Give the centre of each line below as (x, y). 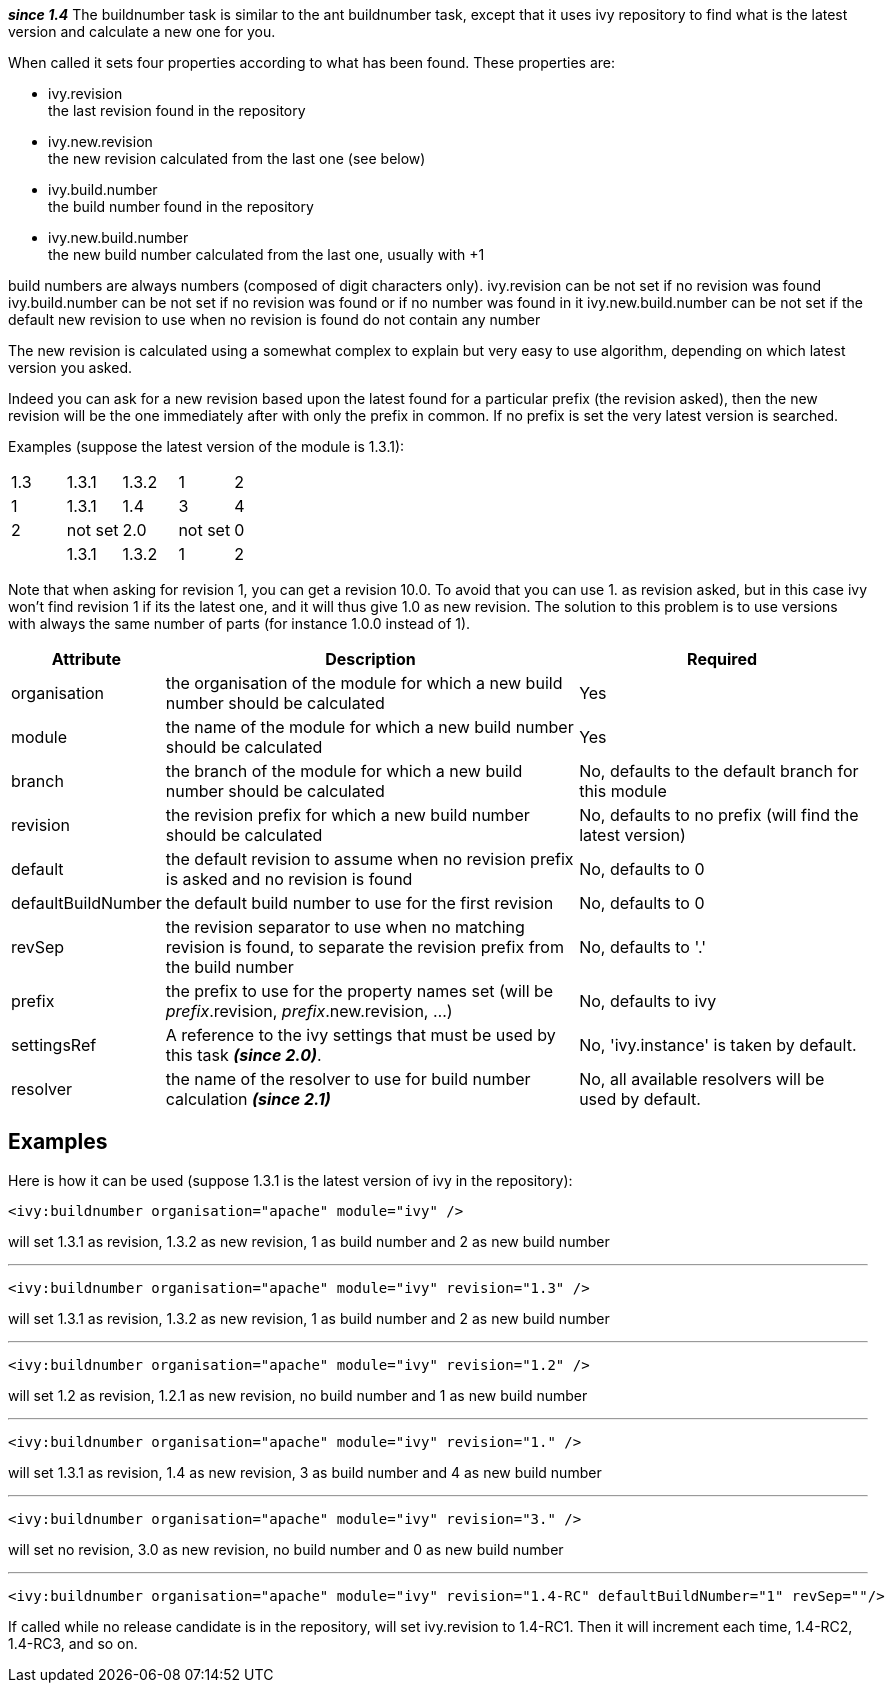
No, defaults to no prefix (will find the (719, 815)
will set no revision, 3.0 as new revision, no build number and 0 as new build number (286, 1549)
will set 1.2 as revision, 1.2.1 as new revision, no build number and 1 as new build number (298, 1395)
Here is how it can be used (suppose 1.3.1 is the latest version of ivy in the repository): (290, 1180)
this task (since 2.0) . (243, 1055)
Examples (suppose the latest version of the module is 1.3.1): (206, 446)
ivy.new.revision (100, 141)
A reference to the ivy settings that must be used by (360, 1035)
